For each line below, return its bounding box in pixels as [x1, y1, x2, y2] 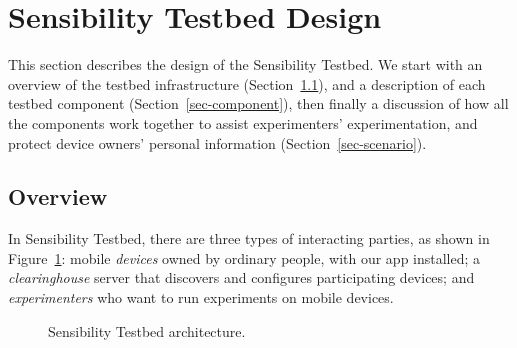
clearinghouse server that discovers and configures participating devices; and [8, 267, 475, 288]
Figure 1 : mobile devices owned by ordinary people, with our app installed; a [8, 247, 481, 268]
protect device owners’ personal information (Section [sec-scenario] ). [8, 132, 427, 153]
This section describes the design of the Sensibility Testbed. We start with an [8, 54, 483, 75]
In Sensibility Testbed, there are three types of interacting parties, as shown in [8, 228, 490, 249]
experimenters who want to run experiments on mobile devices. [8, 287, 394, 308]
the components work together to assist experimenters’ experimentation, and [8, 112, 478, 133]
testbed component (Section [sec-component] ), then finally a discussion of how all [8, 93, 509, 114]
